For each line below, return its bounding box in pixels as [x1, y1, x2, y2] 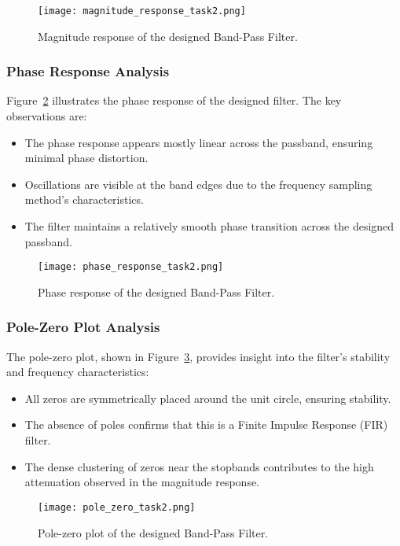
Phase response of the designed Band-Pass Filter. [38, 283, 275, 300]
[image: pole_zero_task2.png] [38, 501, 196, 513]
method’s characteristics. [24, 191, 144, 208]
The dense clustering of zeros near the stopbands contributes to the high [24, 458, 374, 474]
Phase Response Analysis [6, 61, 170, 81]
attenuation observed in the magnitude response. [24, 474, 260, 490]
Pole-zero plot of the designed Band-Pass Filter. [38, 524, 269, 540]
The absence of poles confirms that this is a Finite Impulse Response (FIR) [24, 416, 388, 433]
